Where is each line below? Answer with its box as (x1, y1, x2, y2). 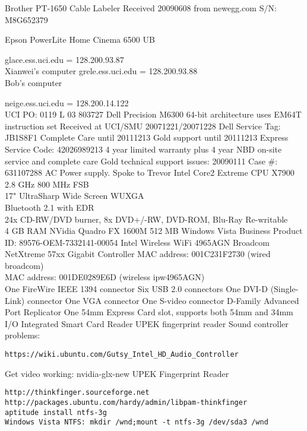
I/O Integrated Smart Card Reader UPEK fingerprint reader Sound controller (5, 317, 289, 329)
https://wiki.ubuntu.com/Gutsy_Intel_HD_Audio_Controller (5, 350, 239, 359)
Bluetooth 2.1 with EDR (5, 201, 94, 213)
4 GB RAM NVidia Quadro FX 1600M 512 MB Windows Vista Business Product (5, 224, 303, 237)
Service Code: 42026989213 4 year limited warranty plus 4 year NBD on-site (5, 142, 282, 155)
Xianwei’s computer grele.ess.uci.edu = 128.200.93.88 (5, 65, 198, 77)
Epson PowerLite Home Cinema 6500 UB (5, 33, 155, 46)
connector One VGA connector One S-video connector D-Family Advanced (27, 294, 299, 306)
